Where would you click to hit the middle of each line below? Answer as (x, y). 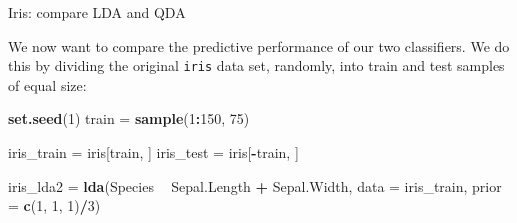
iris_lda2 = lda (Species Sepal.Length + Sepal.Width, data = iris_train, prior (255, 185)
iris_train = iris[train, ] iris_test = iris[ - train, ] (153, 152)
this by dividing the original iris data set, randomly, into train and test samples (256, 65)
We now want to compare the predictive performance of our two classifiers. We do (259, 45)
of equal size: (47, 84)
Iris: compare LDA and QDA (97, 12)
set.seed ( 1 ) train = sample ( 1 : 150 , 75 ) (129, 118)
